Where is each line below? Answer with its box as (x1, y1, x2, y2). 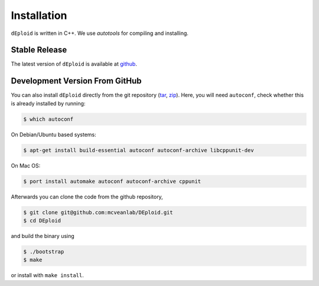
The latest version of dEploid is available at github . (11, 60, 137, 68)
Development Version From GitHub (11, 76, 142, 86)
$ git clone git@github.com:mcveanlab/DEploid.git (23, 209, 174, 216)
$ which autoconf (23, 115, 74, 123)
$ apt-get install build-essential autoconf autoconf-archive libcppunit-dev (23, 147, 254, 153)
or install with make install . (11, 272, 84, 279)
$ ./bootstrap (23, 249, 64, 255)
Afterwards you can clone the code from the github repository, (11, 193, 164, 200)
